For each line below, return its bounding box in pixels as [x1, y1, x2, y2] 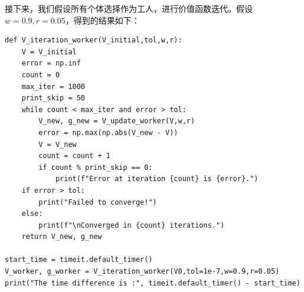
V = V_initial [21, 47, 77, 56]
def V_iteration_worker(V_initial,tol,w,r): [5, 36, 182, 45]
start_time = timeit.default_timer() [5, 255, 153, 264]
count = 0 [21, 70, 60, 79]
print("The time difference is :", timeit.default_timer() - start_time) [5, 278, 301, 287]
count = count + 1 [38, 152, 110, 160]
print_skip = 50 [21, 94, 86, 103]
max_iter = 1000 [21, 82, 86, 91]
